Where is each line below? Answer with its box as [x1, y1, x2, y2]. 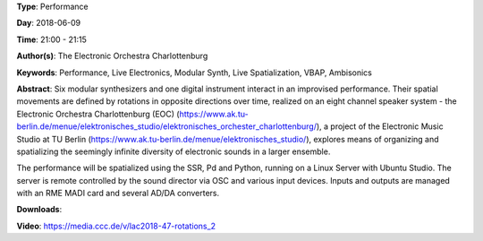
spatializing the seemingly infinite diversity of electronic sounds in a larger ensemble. [16, 146, 331, 157]
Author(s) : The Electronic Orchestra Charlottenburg [16, 50, 208, 62]
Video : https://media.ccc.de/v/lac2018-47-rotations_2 [16, 220, 216, 231]
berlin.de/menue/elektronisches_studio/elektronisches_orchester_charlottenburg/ [16, 121, 318, 132]
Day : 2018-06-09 [16, 18, 81, 29]
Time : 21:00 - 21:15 [16, 34, 87, 45]
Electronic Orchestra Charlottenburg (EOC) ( [16, 108, 180, 119]
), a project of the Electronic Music [316, 121, 444, 132]
